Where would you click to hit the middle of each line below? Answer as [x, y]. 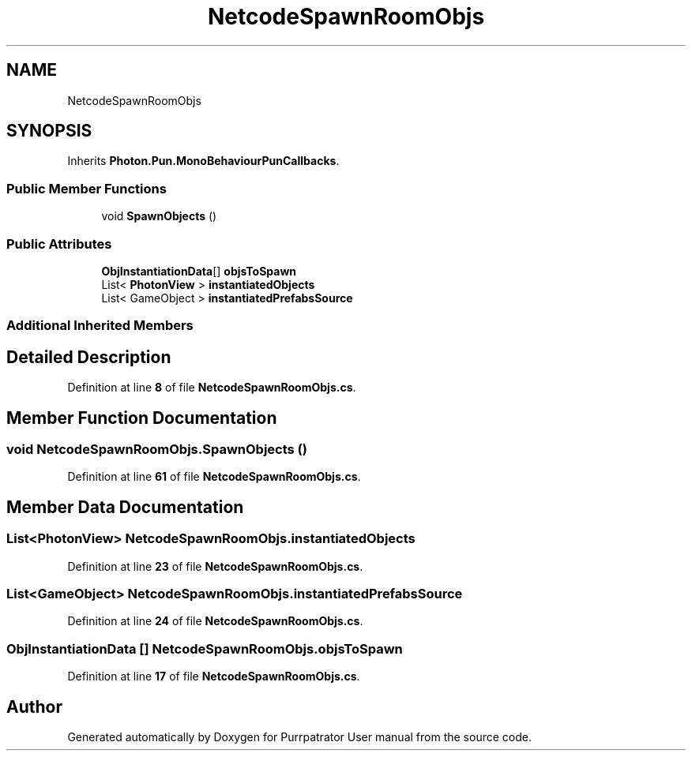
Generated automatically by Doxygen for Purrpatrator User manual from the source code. [299, 736]
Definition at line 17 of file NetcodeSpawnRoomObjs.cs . [214, 676]
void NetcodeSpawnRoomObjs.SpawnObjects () [157, 449]
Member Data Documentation [125, 507]
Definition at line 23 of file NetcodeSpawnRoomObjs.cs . [215, 566]
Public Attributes [59, 244]
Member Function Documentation [142, 418]
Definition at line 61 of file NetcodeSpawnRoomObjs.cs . [214, 477]
